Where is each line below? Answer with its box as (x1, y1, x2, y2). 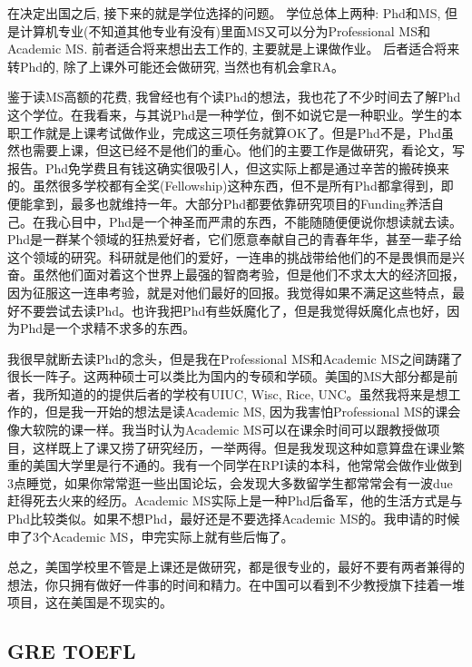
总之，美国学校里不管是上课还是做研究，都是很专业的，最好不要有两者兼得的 (7, 557, 465, 576)
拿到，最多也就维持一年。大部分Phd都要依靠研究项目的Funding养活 (32, 193, 432, 212)
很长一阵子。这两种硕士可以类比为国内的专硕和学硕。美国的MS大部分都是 (7, 367, 446, 386)
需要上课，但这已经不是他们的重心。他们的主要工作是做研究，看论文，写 (32, 141, 465, 160)
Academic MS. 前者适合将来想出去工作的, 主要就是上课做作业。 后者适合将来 (7, 39, 460, 58)
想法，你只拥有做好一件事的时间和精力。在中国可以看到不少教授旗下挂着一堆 (7, 574, 465, 593)
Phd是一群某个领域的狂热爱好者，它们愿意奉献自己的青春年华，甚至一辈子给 (7, 230, 463, 249)
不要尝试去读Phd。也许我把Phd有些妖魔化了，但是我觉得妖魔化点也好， (19, 300, 447, 319)
